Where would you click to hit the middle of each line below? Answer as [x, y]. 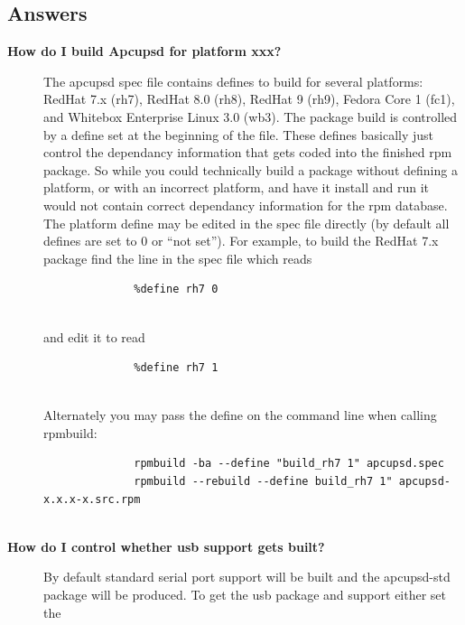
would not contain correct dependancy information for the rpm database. [246, 205]
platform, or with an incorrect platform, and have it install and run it [236, 187]
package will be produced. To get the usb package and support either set [245, 595]
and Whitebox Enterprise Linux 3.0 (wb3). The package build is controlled [251, 116]
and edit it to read [94, 336]
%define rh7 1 [176, 368]
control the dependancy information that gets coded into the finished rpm [248, 152]
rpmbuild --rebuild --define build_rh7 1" [263, 482]
